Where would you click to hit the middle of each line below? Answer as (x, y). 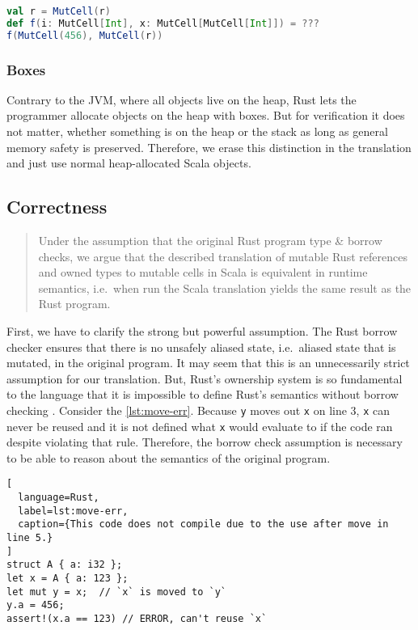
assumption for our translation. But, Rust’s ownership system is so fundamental (205, 378)
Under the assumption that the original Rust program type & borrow (210, 241)
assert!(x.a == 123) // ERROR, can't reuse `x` (137, 619)
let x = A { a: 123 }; (68, 579)
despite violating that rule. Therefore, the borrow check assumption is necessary (205, 442)
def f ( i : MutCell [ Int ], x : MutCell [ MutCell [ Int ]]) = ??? (163, 23)
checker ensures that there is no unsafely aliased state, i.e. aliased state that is (201, 347)
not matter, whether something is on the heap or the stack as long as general (197, 131)
